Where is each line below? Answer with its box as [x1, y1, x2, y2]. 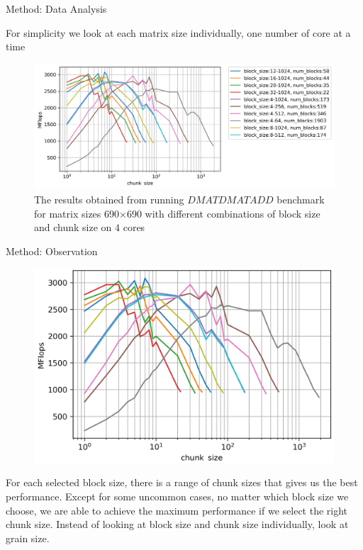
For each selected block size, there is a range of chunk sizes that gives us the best [6, 475, 358, 490]
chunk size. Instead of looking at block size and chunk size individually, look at [6, 517, 349, 532]
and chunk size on [34, 220, 112, 235]
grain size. [6, 530, 50, 545]
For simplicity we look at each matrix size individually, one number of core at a [6, 25, 351, 40]
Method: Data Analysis [6, 1, 107, 16]
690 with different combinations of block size [126, 206, 320, 220]
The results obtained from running [34, 192, 184, 206]
